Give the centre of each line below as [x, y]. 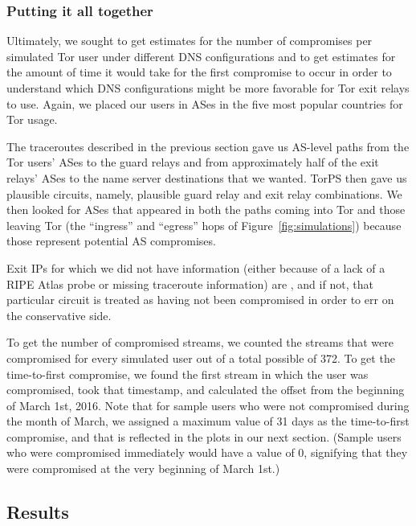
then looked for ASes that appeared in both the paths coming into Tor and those [206, 210]
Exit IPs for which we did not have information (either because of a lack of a [196, 267]
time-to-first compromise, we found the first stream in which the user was [188, 374]
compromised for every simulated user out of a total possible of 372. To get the [201, 358]
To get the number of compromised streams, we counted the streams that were [200, 342]
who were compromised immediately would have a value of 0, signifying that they [207, 452]
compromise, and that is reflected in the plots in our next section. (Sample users [204, 436]
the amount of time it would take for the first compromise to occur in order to [199, 72]
